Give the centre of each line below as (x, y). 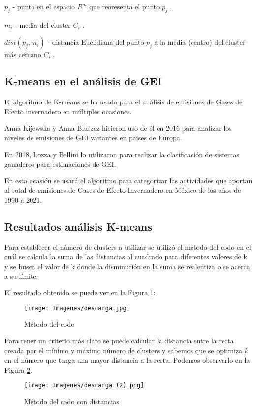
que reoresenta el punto (125, 6)
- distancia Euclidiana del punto (96, 42)
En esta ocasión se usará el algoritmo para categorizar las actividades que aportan (128, 180)
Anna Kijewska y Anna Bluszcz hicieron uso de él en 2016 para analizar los (118, 128)
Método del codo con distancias (72, 401)
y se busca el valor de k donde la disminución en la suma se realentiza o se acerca (127, 266)
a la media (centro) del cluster (200, 42)
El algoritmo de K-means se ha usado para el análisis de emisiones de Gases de (124, 102)
